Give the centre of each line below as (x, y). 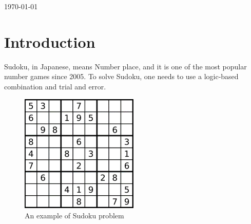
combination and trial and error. (55, 86)
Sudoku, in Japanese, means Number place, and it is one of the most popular (125, 66)
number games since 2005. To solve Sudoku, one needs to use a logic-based (121, 76)
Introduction (50, 41)
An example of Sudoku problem (74, 215)
